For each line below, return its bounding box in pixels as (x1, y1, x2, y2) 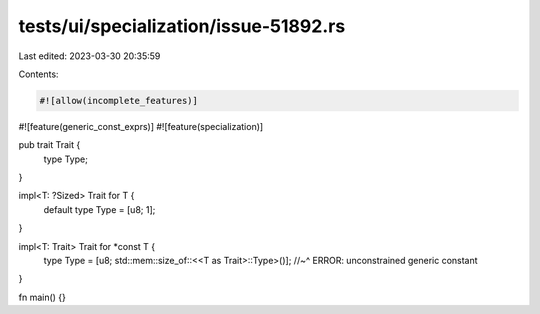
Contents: (18, 68, 59, 80)
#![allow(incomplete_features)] (39, 95, 199, 106)
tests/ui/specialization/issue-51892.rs (18, 15, 346, 37)
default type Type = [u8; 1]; (43, 203, 156, 215)
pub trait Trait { (18, 139, 81, 151)
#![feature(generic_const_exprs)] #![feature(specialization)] (18, 120, 264, 132)
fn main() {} (18, 291, 67, 303)
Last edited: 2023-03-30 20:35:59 (18, 50, 161, 62)
